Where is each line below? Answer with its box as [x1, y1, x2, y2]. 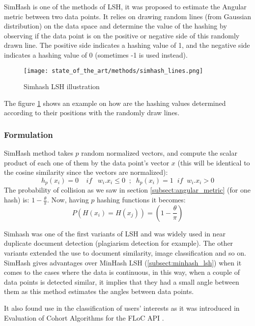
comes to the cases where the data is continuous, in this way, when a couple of [4, 267, 240, 277]
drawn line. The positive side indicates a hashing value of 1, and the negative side [4, 40, 250, 50]
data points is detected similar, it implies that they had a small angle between [4, 276, 239, 287]
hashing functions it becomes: [97, 195, 186, 205]
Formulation [4, 128, 53, 140]
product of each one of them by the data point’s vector [4, 157, 170, 167]
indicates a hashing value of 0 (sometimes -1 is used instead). [4, 49, 188, 60]
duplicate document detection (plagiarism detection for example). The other [4, 238, 233, 248]
